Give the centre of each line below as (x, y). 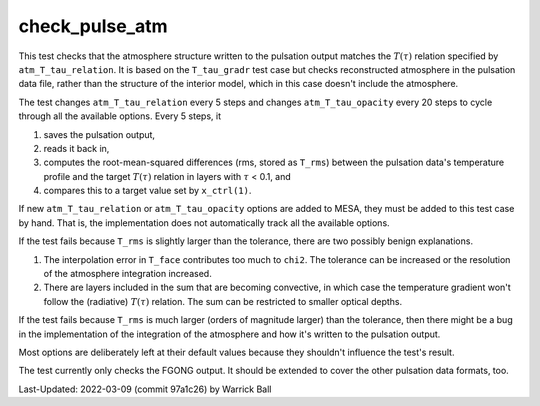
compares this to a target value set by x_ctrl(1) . (147, 191)
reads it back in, (76, 148)
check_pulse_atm (93, 26)
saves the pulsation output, (99, 134)
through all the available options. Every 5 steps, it (120, 116)
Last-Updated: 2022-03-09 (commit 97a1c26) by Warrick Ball (145, 389)
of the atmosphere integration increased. (127, 274)
